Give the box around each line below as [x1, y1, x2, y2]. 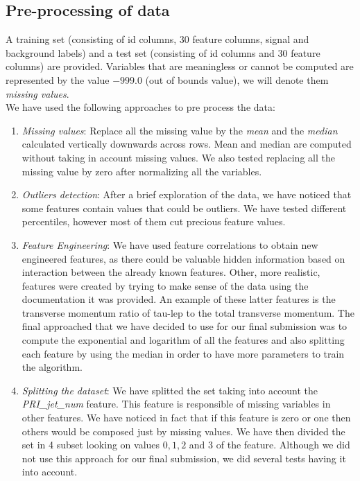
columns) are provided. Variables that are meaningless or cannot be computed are [6, 59, 354, 73]
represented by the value [6, 72, 110, 87]
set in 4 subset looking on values [22, 437, 160, 452]
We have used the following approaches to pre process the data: [6, 100, 275, 114]
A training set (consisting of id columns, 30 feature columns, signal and [6, 32, 309, 46]
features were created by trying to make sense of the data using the [22, 278, 309, 292]
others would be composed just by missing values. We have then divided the [22, 423, 345, 438]
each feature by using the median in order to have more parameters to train [22, 346, 345, 360]
